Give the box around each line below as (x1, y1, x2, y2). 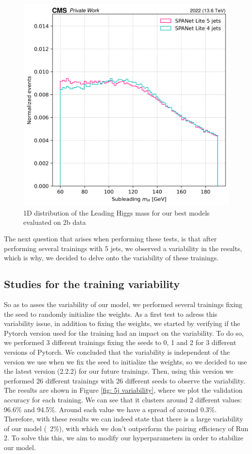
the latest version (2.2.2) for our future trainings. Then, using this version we (4, 366, 234, 376)
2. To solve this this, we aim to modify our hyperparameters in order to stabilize (4, 433, 243, 443)
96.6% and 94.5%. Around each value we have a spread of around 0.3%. (4, 404, 217, 414)
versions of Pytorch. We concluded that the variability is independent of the (4, 347, 230, 357)
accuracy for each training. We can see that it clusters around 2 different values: (4, 395, 242, 404)
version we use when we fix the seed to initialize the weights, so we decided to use (4, 356, 247, 366)
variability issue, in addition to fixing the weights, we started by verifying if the (4, 318, 240, 328)
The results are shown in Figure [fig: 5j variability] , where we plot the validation (4, 385, 243, 395)
